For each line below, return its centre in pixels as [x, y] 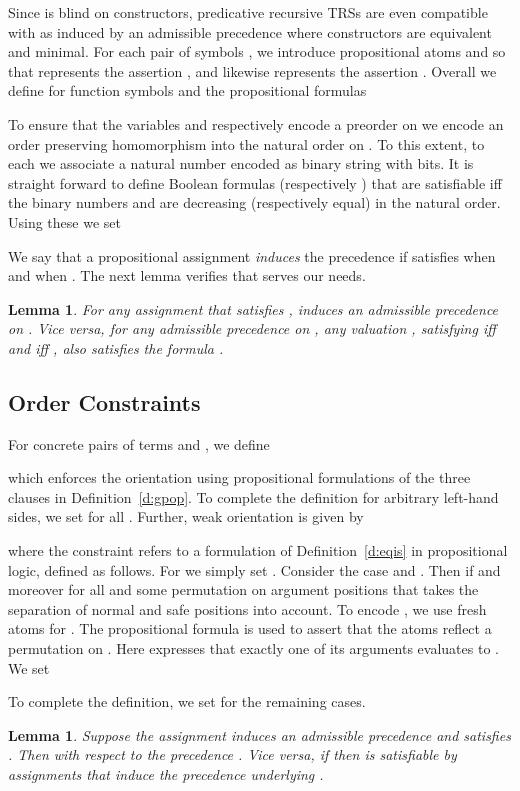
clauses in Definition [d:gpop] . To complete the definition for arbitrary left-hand [253, 496]
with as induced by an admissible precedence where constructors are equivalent [250, 31]
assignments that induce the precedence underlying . [166, 774]
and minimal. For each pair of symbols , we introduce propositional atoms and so [257, 51]
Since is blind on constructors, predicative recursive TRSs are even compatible [248, 12]
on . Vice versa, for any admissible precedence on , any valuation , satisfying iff [252, 328]
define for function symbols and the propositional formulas [187, 90]
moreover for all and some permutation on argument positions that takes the [243, 589]
